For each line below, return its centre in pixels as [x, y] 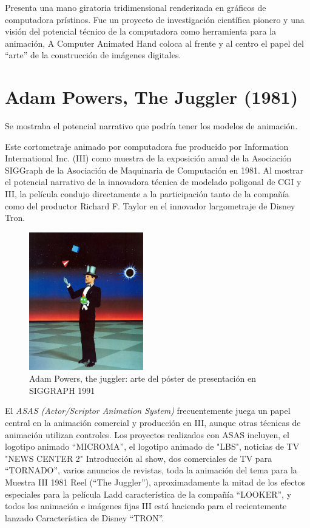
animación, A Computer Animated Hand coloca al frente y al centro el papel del [154, 43]
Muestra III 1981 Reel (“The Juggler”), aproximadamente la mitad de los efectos [155, 482]
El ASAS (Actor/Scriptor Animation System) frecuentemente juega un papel [148, 411]
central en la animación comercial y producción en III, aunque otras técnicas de [153, 422]
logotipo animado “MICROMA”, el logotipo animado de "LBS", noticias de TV [152, 446]
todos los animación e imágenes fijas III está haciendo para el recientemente [146, 506]
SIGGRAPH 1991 [62, 390]
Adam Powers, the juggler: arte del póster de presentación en [143, 378]
